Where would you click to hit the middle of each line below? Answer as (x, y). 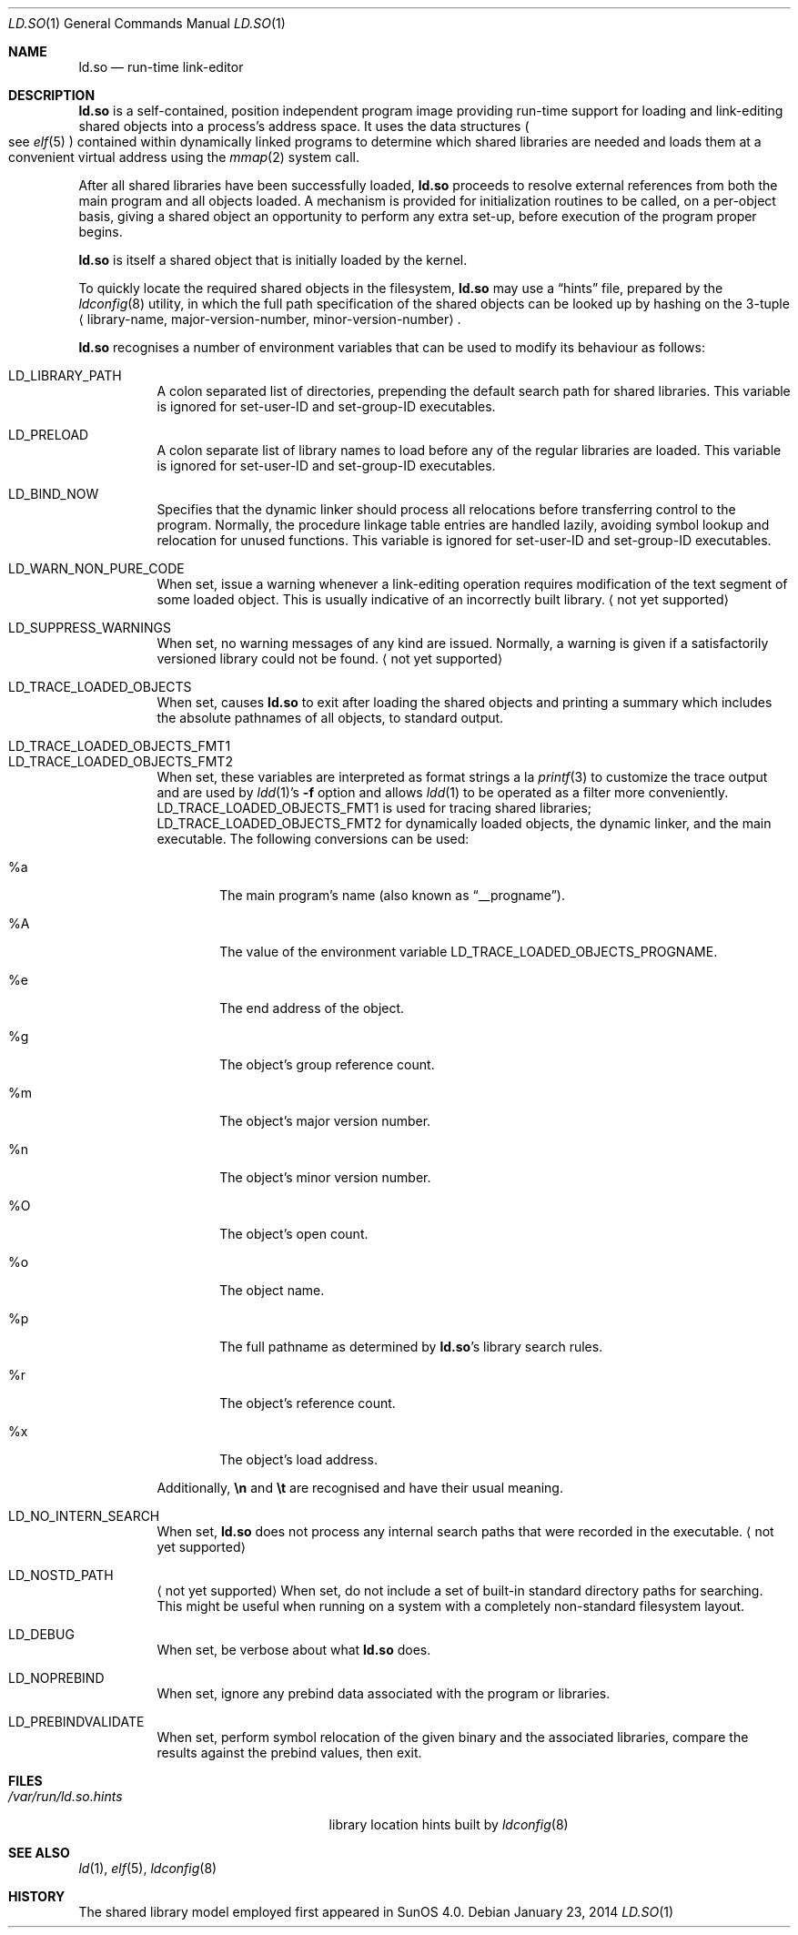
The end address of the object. (312, 1008)
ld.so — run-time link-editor (161, 67)
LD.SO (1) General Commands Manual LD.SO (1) (147, 23)
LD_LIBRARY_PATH (65, 375)
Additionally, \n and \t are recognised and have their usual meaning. (360, 1488)
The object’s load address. (298, 1459)
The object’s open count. (294, 1234)
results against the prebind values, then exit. (289, 1753)
